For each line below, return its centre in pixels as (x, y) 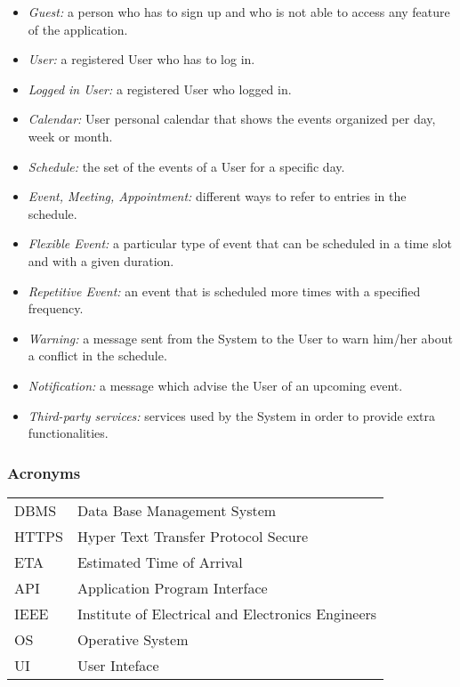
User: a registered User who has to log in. (141, 59)
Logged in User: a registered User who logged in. (160, 89)
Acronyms (44, 472)
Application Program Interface (172, 587)
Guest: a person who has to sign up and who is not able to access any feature (239, 12)
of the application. (78, 29)
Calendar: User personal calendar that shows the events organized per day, (232, 119)
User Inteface (118, 665)
